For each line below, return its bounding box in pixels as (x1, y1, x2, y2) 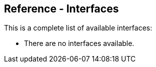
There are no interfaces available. (24, 39, 134, 48)
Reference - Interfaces (4, 2, 119, 15)
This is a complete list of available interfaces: (4, 23, 152, 32)
